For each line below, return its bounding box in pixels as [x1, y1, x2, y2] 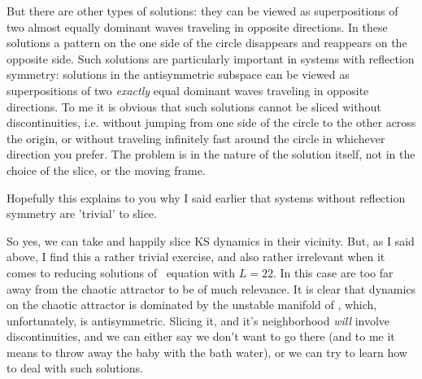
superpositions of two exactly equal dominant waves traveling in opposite [7, 81, 369, 98]
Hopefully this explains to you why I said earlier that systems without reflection [7, 189, 406, 206]
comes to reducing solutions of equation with [7, 264, 236, 281]
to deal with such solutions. [7, 359, 143, 377]
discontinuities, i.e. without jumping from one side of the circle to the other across [7, 114, 416, 131]
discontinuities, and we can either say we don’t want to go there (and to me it [7, 328, 395, 345]
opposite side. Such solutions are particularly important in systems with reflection [7, 50, 415, 67]
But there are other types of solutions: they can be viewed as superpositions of [7, 2, 398, 19]
